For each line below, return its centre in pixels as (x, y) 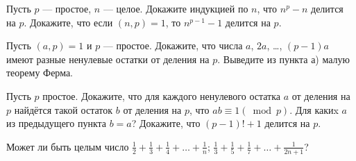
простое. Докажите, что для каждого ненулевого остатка (162, 95)
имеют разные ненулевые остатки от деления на (108, 59)
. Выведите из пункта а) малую (284, 59)
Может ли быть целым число (68, 146)
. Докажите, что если (68, 22)
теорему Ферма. (40, 73)
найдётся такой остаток (63, 109)
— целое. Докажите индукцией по (176, 8)
